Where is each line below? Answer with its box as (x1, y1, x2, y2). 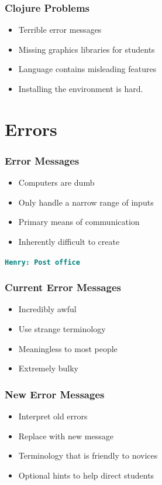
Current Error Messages (5, 280, 121, 295)
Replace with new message (18, 429, 113, 442)
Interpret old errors (18, 410, 88, 422)
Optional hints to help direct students (18, 469, 154, 481)
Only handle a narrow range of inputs (18, 196, 154, 208)
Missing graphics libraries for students (18, 43, 155, 55)
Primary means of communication (18, 216, 140, 228)
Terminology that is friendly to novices (18, 449, 158, 462)
